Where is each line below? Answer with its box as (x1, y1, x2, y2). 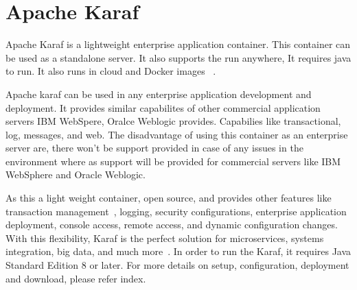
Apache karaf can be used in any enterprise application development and (5, 86, 312, 101)
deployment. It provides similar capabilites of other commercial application (5, 100, 321, 114)
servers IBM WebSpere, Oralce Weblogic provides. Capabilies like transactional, (5, 114, 341, 128)
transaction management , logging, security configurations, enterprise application (5, 204, 347, 218)
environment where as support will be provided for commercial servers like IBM (5, 154, 341, 168)
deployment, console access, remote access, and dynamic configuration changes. (5, 217, 338, 232)
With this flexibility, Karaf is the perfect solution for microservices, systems (5, 230, 324, 245)
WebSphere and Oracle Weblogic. (5, 167, 146, 182)
